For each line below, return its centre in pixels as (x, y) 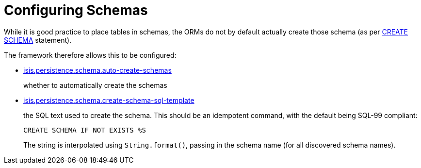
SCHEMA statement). (38, 40)
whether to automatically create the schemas (95, 85)
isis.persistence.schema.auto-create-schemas (97, 70)
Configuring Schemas (76, 10)
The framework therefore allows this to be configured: (90, 55)
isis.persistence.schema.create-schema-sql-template (109, 100)
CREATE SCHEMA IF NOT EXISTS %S (85, 130)
